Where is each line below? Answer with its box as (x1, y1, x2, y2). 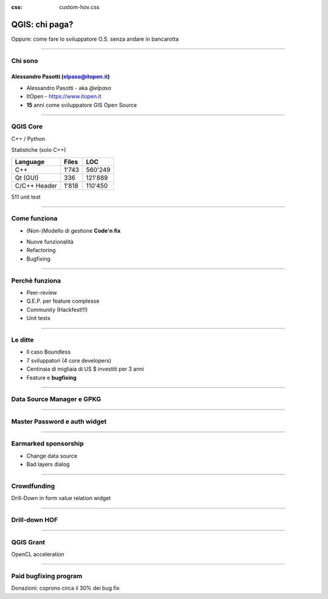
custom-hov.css (59, 4, 100, 10)
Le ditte (11, 335, 35, 344)
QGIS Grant (11, 538, 46, 546)
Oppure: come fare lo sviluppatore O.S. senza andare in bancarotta (11, 35, 179, 43)
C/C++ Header (15, 181, 58, 190)
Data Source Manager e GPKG (11, 395, 101, 403)
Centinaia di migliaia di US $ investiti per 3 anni (26, 365, 144, 373)
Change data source (26, 452, 78, 459)
